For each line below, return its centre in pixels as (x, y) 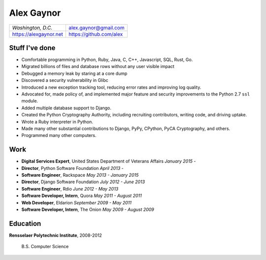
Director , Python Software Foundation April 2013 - (73, 168)
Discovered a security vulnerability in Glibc (65, 80)
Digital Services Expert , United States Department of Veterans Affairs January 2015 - (109, 161)
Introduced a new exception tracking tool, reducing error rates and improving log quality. (111, 87)
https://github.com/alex (96, 34)
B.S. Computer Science (45, 247)
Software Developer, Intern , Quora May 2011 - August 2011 (82, 196)
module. (30, 101)
